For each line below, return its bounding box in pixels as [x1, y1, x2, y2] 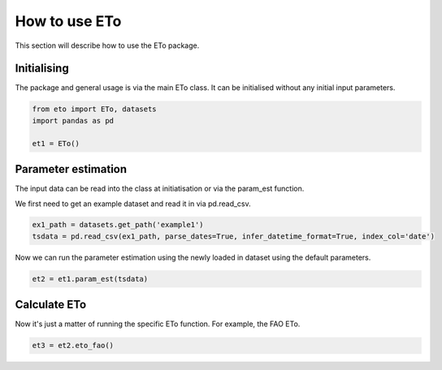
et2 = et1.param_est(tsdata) [32, 274, 149, 283]
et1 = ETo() [32, 139, 80, 148]
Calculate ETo [15, 298, 87, 312]
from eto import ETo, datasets [32, 105, 158, 114]
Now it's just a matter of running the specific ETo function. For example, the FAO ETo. [15, 319, 301, 329]
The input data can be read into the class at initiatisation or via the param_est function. [15, 183, 305, 194]
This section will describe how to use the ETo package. [15, 41, 200, 50]
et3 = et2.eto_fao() [32, 341, 114, 351]
